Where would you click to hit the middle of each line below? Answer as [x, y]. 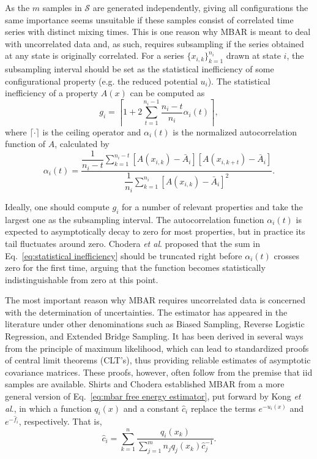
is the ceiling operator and [92, 131]
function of [25, 144]
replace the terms [223, 408]
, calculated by [82, 144]
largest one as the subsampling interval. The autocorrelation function [135, 219]
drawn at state [253, 55]
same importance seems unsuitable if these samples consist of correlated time [149, 19]
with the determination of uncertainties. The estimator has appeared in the [146, 312]
